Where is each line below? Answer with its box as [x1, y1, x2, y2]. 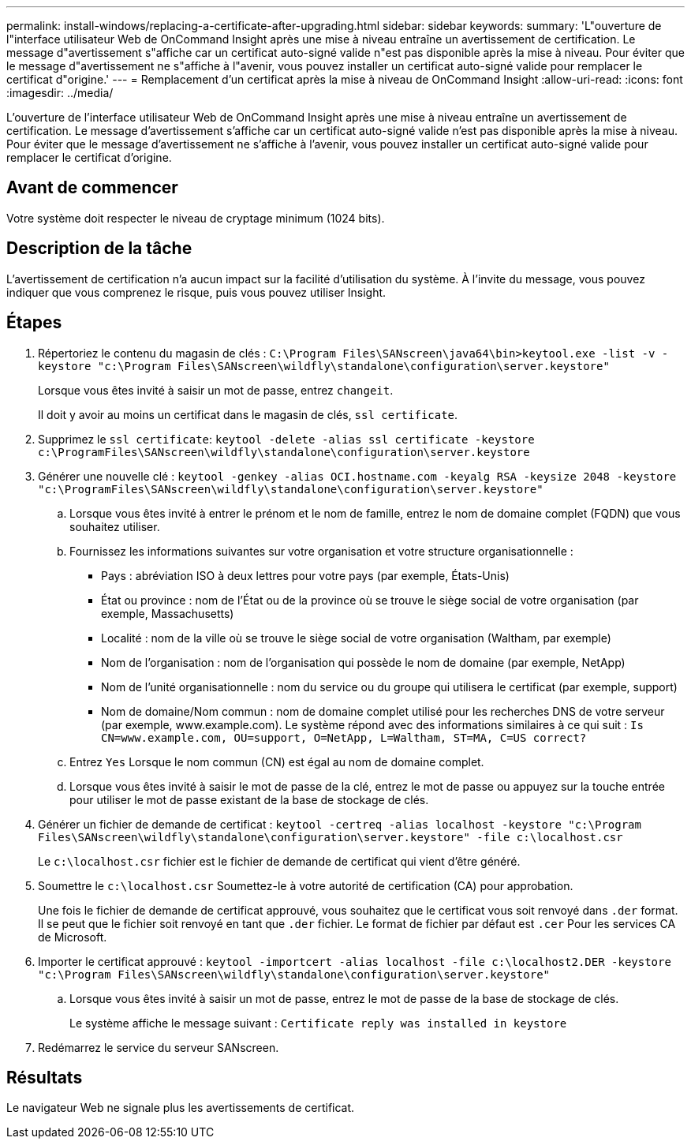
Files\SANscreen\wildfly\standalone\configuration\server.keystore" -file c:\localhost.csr [38, 830, 623, 844]
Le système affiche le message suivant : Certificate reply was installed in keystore [69, 1016, 567, 1030]
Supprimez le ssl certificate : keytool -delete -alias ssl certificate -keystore [38, 432, 535, 446]
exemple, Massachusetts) [101, 606, 234, 620]
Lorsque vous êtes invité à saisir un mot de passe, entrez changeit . [38, 383, 394, 397]
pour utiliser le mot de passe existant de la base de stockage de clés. [69, 792, 429, 806]
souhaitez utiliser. [69, 519, 160, 533]
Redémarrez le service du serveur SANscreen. [38, 1040, 279, 1054]
